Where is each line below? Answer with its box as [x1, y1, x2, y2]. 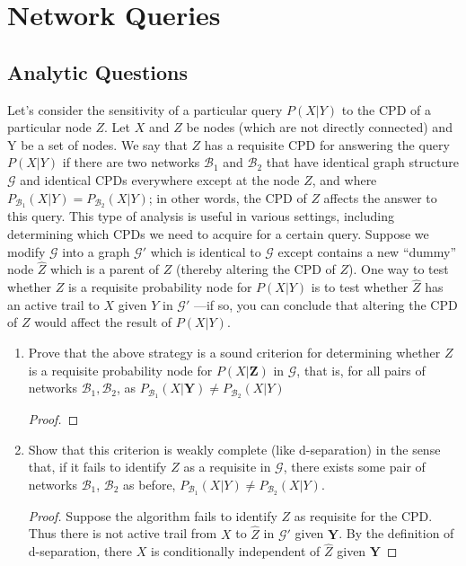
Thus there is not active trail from [28, 524, 217, 543]
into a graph [62, 242, 130, 261]
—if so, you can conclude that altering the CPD [193, 295, 458, 314]
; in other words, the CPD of [148, 188, 307, 207]
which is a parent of [50, 260, 160, 279]
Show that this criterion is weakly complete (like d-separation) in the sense [28, 439, 441, 458]
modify [7, 242, 46, 261]
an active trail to [7, 295, 100, 314]
